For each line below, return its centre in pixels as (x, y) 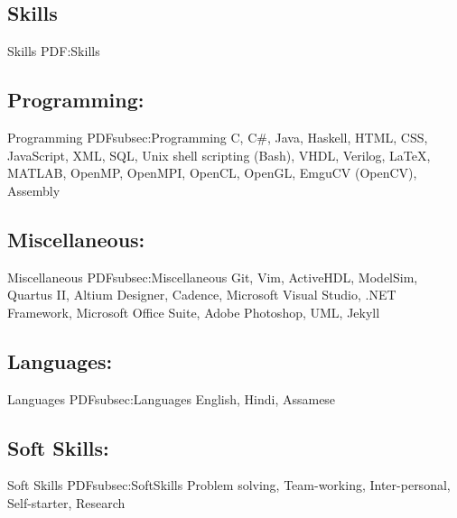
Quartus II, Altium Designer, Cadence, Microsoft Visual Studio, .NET (202, 295)
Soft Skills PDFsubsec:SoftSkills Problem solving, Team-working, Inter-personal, (229, 485)
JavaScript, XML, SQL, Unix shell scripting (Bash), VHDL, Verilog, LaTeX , (219, 155)
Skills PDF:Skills (54, 51)
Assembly (34, 190)
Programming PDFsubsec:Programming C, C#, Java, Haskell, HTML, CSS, (218, 137)
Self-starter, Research (66, 502)
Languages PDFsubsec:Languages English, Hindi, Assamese (172, 398)
